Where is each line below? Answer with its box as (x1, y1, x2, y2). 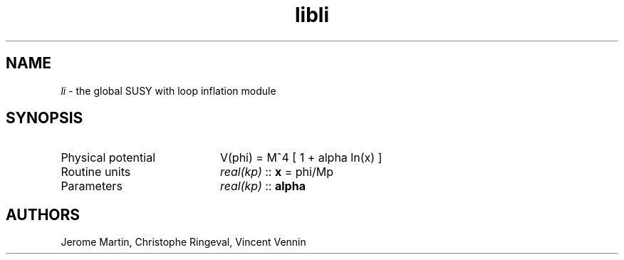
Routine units (61, 165, 131, 180)
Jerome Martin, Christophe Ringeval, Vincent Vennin (61, 236, 306, 249)
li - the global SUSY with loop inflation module (61, 84, 276, 97)
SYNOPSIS (6, 109, 83, 128)
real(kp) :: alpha (219, 179, 306, 194)
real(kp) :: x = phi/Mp (219, 165, 333, 180)
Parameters (61, 179, 123, 194)
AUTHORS (6, 205, 80, 224)
